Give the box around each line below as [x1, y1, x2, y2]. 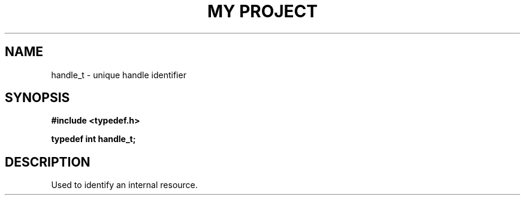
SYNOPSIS [5, 90, 70, 106]
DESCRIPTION [5, 154, 90, 170]
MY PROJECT [207, 1, 318, 21]
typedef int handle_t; [51, 134, 136, 144]
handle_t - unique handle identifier [51, 69, 186, 80]
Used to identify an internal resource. [51, 180, 198, 190]
